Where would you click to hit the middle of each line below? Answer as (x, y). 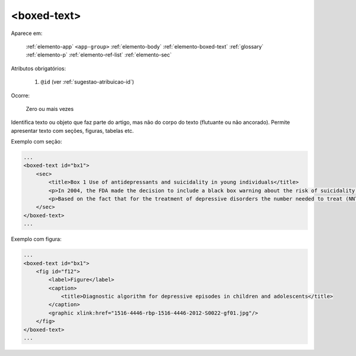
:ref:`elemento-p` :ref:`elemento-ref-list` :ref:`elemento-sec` (99, 55)
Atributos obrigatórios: (39, 68)
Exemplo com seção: (36, 142)
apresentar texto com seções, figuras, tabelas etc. (72, 131)
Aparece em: (27, 33)
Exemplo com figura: (36, 239)
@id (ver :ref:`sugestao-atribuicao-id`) (88, 82)
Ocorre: (20, 96)
